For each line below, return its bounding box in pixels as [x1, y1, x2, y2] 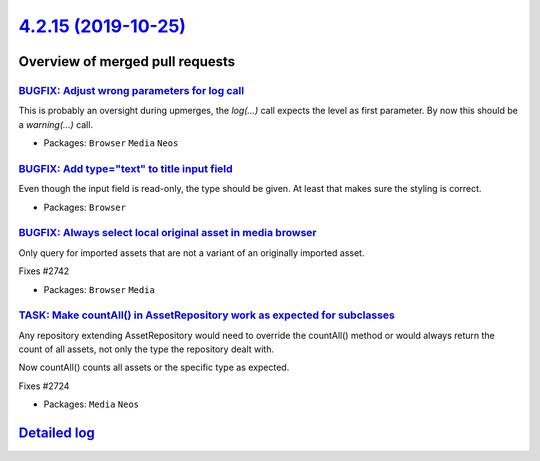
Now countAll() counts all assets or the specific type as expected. [18, 361, 290, 374]
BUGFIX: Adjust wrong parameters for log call [18, 83, 245, 97]
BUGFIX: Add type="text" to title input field [18, 161, 234, 175]
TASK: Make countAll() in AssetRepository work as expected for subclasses [18, 308, 395, 322]
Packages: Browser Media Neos [43, 137, 179, 149]
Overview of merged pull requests [18, 53, 236, 70]
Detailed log [18, 425, 95, 442]
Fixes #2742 [18, 265, 70, 277]
